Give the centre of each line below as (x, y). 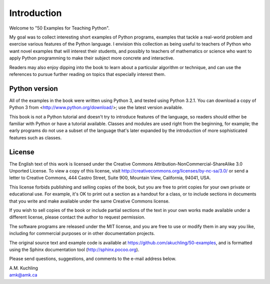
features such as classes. (35, 137)
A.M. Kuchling (24, 268)
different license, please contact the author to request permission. (77, 217)
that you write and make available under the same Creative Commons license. (89, 201)
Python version (34, 88)
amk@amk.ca (23, 275)
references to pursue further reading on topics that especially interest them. (87, 74)
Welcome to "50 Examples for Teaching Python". (59, 28)
